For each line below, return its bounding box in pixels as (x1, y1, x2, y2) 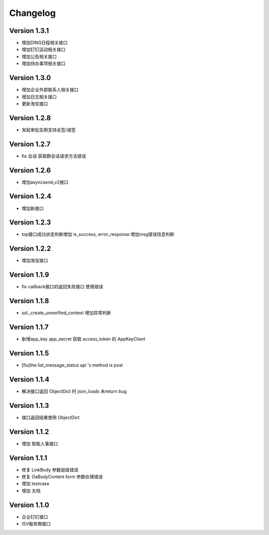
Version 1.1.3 (9, 401, 49, 410)
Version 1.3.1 (9, 26, 49, 35)
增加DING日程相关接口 (21, 40, 68, 46)
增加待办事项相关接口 (21, 60, 66, 67)
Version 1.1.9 (9, 271, 49, 279)
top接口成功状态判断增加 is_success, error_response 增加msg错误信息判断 (21, 231, 174, 237)
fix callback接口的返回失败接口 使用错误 (21, 284, 104, 290)
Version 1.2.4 (9, 192, 52, 200)
